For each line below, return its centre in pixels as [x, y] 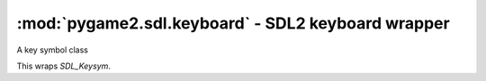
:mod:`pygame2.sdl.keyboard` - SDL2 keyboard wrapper [233, 23]
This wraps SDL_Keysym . [64, 66]
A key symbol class [53, 50]
